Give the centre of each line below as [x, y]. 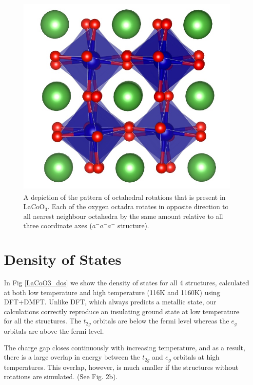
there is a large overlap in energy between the [72, 357]
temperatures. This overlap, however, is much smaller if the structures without [121, 367]
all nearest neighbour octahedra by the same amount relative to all [123, 216]
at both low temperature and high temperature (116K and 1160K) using [112, 292]
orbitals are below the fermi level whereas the [161, 321]
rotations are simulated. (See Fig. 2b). [61, 376]
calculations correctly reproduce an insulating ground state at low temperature [122, 311]
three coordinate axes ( [58, 225]
